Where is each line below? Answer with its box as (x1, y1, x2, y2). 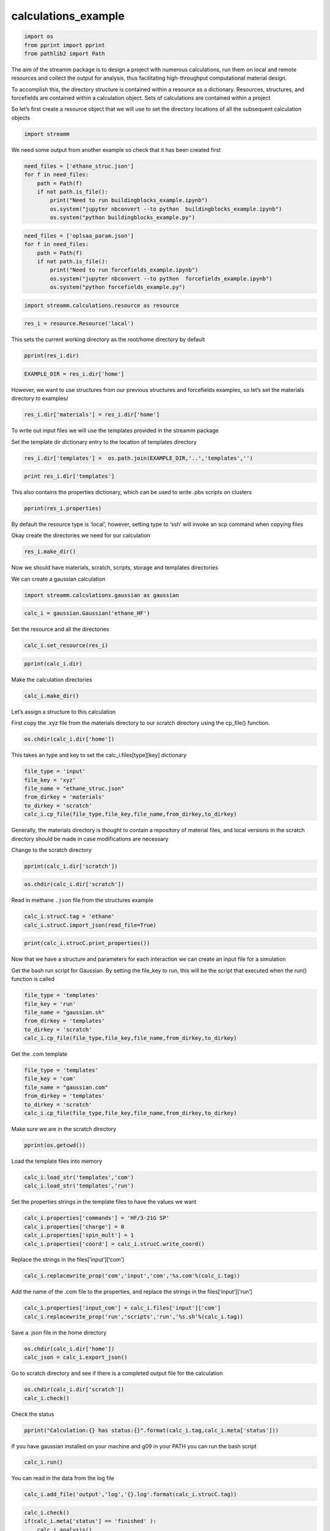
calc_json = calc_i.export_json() (24, 1354, 128, 1361)
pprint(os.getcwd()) (24, 1142, 86, 1148)
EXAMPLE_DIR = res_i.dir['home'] (24, 371, 125, 377)
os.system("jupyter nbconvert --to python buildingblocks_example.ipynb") (50, 205, 282, 213)
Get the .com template (11, 1050, 68, 1058)
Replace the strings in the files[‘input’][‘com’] (11, 1256, 125, 1263)
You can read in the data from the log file (11, 1475, 114, 1482)
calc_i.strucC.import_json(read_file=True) (24, 922, 157, 928)
